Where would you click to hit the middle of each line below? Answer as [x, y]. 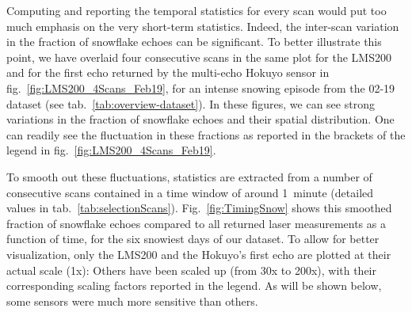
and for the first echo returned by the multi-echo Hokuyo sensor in [168, 72]
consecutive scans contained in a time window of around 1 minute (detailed [190, 192]
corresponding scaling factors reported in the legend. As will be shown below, [194, 285]
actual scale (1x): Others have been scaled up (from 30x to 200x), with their [191, 270]
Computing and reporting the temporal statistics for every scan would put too [196, 10]
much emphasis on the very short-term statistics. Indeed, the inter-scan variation [203, 26]
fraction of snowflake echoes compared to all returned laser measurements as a [196, 223]
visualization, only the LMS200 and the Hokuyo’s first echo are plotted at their [199, 254]
